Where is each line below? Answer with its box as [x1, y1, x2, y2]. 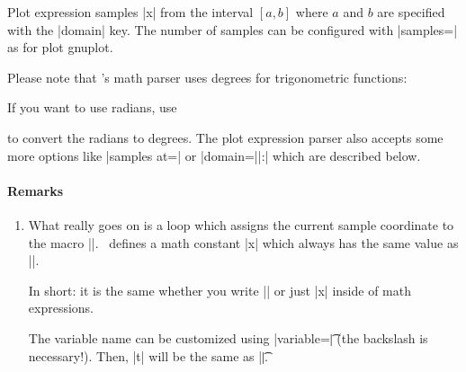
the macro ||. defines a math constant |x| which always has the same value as [28, 233, 459, 252]
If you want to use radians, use [7, 98, 177, 117]
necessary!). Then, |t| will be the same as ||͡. [28, 346, 268, 365]
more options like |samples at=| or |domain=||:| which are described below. [7, 146, 421, 164]
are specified [377, 3, 445, 21]
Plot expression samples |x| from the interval [7, 3, 254, 21]
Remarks [7, 181, 64, 199]
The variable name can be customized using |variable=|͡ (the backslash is [28, 328, 428, 347]
